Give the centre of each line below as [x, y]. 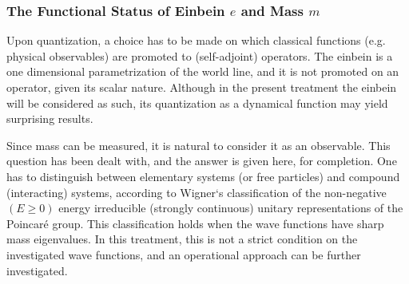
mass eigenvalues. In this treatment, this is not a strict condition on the [182, 239]
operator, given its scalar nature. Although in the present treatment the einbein [202, 87]
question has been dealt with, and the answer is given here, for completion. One [202, 161]
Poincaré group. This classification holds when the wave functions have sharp [195, 223]
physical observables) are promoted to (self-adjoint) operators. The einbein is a [200, 55]
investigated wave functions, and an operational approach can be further [184, 254]
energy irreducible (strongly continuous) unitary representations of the [231, 208]
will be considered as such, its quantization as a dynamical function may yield [197, 103]
